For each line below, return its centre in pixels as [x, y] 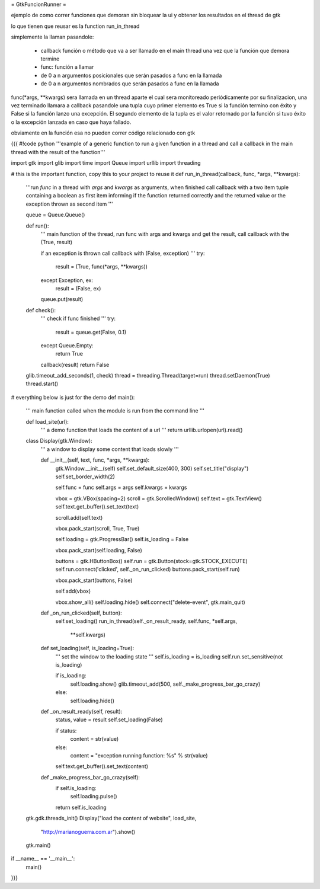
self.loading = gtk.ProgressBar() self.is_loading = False [122, 539]
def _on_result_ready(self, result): [81, 711]
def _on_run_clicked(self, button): [81, 613]
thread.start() [42, 384]
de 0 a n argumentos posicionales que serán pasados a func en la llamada [131, 75]
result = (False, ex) [78, 288]
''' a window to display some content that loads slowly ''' [110, 449]
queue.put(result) [62, 299]
